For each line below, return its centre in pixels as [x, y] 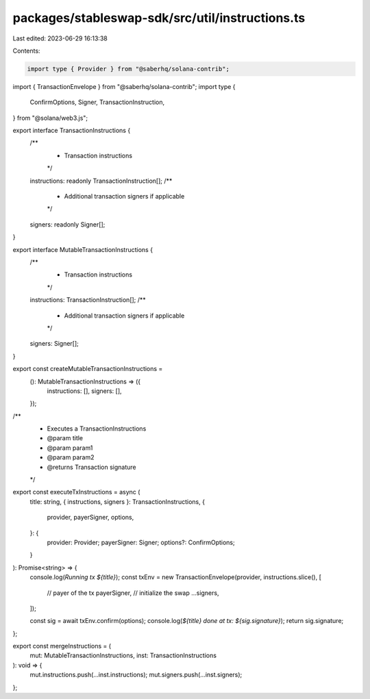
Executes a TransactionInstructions [97, 429]
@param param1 [70, 448]
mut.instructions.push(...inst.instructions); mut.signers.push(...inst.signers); [136, 675]
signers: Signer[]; [54, 344]
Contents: [26, 51]
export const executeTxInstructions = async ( [76, 492]
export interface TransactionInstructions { [72, 131]
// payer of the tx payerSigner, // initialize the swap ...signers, [133, 593]
